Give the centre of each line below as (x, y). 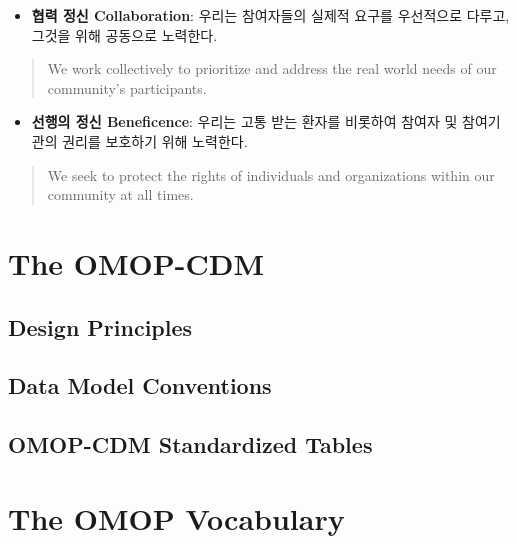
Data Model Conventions (140, 385)
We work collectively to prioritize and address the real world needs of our (272, 68)
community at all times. (120, 194)
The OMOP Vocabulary (176, 517)
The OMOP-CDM (136, 262)
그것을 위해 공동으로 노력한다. (124, 34)
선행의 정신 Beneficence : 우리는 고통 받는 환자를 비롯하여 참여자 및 (244, 121)
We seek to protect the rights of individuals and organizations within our (271, 174)
